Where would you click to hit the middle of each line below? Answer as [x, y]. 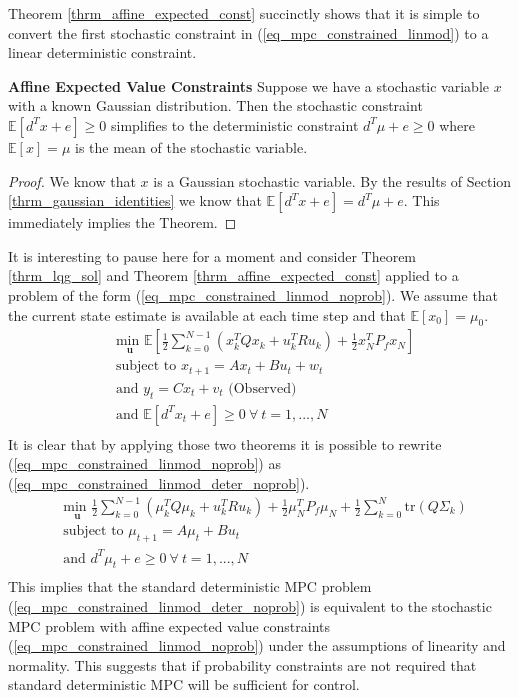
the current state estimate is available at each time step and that [207, 314]
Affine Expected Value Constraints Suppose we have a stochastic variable [248, 85]
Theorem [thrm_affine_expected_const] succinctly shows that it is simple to [244, 13]
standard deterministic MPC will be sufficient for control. [184, 684]
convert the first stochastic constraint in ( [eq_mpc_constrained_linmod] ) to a [248, 32]
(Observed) [262, 388]
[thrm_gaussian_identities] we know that [135, 200]
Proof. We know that [72, 180]
